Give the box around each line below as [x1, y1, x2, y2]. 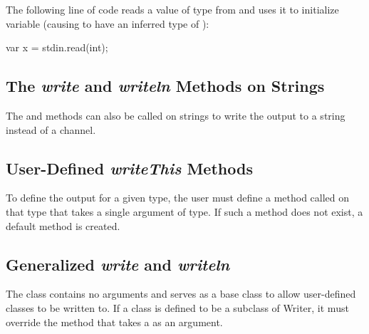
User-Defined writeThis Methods [6, 157, 253, 179]
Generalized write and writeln [6, 253, 230, 275]
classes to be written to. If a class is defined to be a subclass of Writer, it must [6, 300, 349, 315]
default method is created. [6, 218, 120, 233]
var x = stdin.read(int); [6, 40, 108, 55]
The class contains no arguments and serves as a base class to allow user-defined [6, 286, 356, 301]
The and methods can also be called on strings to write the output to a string [6, 108, 345, 122]
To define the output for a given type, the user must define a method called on [6, 190, 350, 205]
